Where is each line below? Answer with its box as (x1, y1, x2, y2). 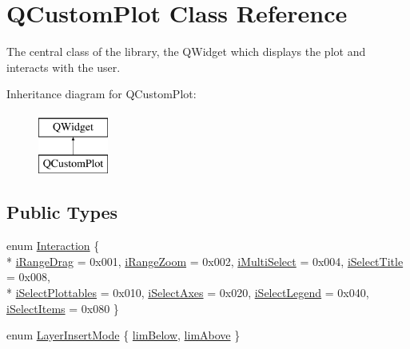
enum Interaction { (6, 237, 100, 254)
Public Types (6, 200, 118, 224)
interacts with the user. (6, 58, 121, 75)
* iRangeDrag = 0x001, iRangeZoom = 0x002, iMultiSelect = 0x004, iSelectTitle (6, 252, 404, 269)
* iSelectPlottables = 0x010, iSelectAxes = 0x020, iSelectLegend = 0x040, (6, 284, 369, 301)
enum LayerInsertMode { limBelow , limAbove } (6, 327, 241, 343)
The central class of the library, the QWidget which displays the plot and (6, 43, 366, 60)
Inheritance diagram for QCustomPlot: (6, 85, 197, 102)
